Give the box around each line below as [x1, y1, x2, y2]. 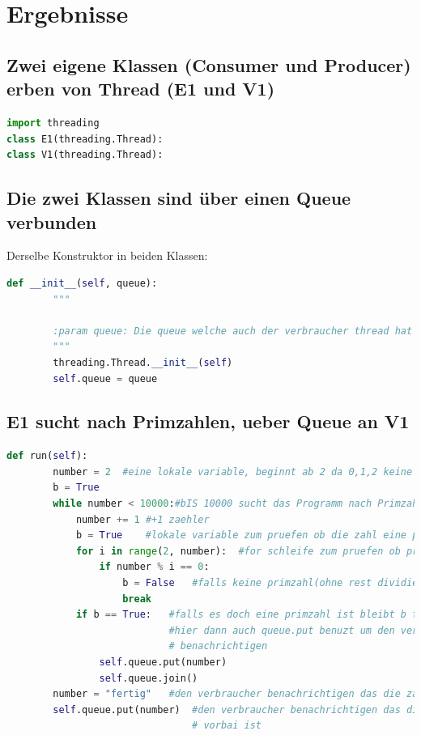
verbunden [6, 209, 97, 234]
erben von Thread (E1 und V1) [6, 76, 275, 101]
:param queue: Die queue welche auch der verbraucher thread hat [53, 325, 413, 337]
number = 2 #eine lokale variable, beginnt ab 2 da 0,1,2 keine [53, 465, 413, 478]
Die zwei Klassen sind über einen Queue [6, 185, 351, 210]
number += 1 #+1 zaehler [75, 513, 210, 525]
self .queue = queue [53, 372, 158, 384]
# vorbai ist [192, 720, 262, 732]
